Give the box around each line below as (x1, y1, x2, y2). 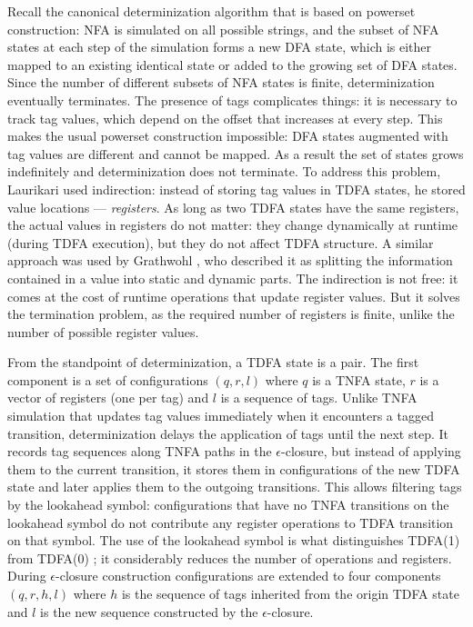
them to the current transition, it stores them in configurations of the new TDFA (7, 459, 460, 478)
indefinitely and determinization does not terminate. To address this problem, (7, 162, 441, 181)
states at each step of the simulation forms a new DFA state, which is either (7, 37, 432, 56)
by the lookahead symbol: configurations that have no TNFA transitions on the (7, 495, 449, 514)
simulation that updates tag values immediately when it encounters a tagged (7, 406, 434, 425)
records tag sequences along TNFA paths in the (7, 442, 272, 461)
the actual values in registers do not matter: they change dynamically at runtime (7, 215, 458, 234)
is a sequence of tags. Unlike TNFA (220, 388, 418, 407)
